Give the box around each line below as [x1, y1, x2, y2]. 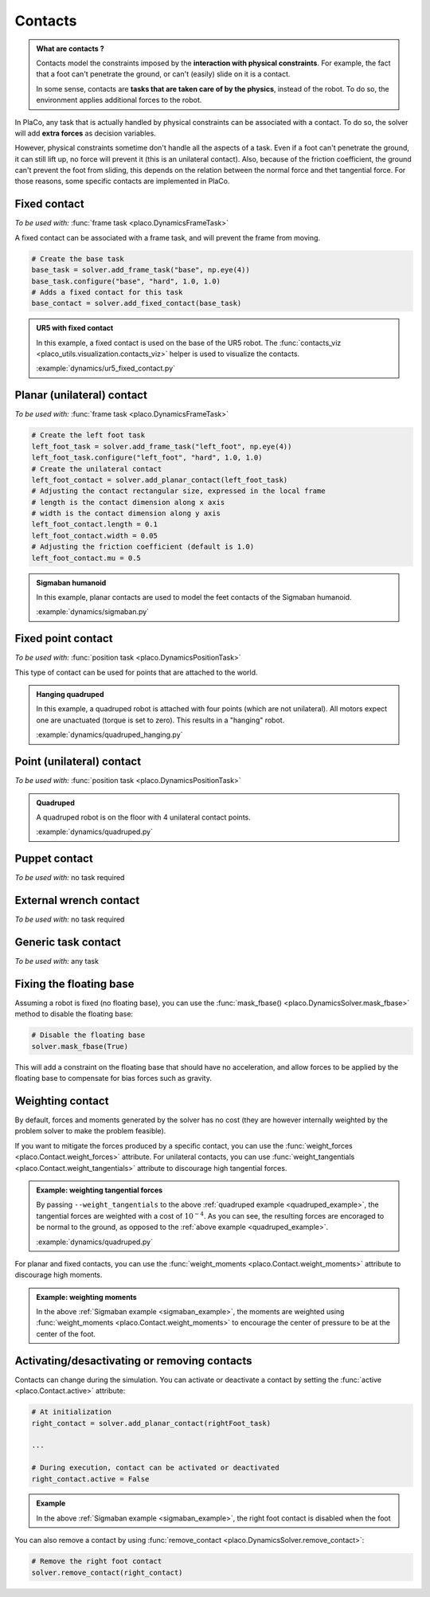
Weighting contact [14, 1094, 109, 1107]
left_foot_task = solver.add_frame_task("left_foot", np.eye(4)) [31, 442, 292, 451]
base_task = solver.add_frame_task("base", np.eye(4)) [31, 265, 250, 275]
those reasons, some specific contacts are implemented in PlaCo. [14, 176, 230, 186]
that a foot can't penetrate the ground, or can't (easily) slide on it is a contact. [36, 69, 291, 79]
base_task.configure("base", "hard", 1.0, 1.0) [31, 276, 221, 286]
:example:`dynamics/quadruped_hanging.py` [36, 730, 183, 740]
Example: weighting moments [36, 1292, 137, 1301]
